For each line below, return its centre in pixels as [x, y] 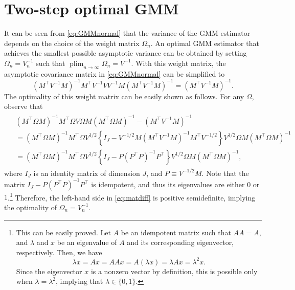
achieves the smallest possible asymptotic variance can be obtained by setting [126, 53]
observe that [24, 106]
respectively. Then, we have [59, 252]
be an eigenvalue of [87, 242]
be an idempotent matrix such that [176, 232]
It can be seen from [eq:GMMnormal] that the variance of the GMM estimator [127, 33]
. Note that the [225, 173]
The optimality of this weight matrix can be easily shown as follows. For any [124, 96]
